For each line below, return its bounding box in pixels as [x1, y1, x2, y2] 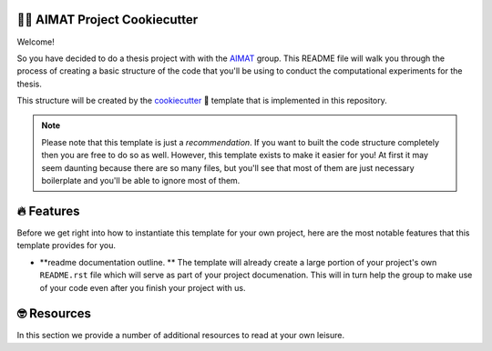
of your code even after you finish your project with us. [39, 282, 246, 293]
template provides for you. [16, 240, 116, 251]
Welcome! [16, 36, 55, 47]
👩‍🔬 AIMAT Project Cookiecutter [16, 12, 199, 27]
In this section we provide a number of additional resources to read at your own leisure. [16, 330, 345, 341]
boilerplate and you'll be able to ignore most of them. [41, 175, 241, 186]
